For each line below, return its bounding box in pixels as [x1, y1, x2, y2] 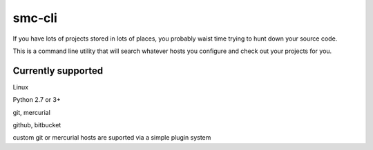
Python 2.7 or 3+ [12, 96, 61, 104]
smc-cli [12, 10, 58, 25]
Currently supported [12, 65, 104, 76]
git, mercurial [12, 108, 51, 116]
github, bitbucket [12, 121, 61, 129]
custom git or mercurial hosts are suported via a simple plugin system [12, 133, 211, 142]
